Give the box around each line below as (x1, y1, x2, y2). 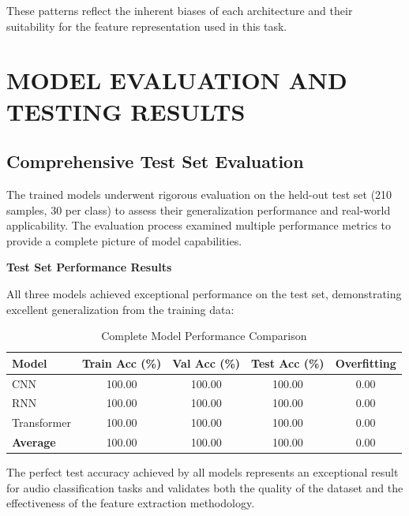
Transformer (12, 414, 71, 431)
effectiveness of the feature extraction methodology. (6, 495, 255, 511)
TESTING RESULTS (6, 95, 246, 127)
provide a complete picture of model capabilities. (6, 232, 242, 249)
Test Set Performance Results (6, 259, 172, 275)
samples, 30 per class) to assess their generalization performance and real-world (6, 201, 391, 218)
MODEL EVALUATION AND (6, 64, 347, 96)
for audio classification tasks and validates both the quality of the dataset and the (6, 479, 403, 495)
